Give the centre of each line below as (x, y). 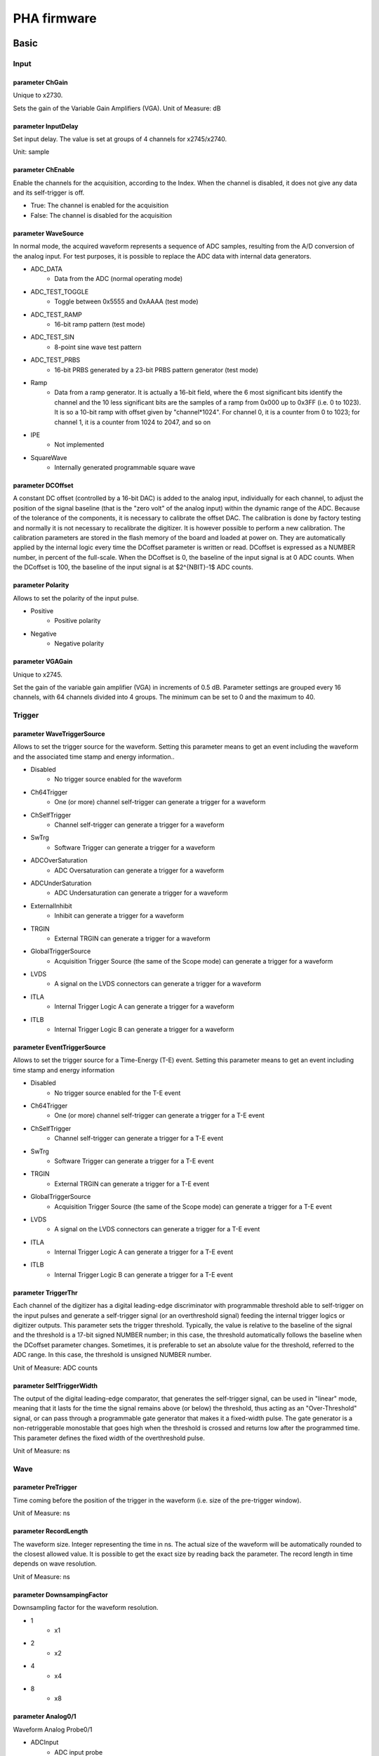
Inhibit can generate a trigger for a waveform (119, 916)
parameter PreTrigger (45, 1487)
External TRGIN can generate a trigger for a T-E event (132, 1184)
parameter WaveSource (48, 233)
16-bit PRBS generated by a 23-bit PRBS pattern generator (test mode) (157, 369)
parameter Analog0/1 (45, 1717)
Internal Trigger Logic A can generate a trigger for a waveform (144, 1007)
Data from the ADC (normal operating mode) (119, 279)
